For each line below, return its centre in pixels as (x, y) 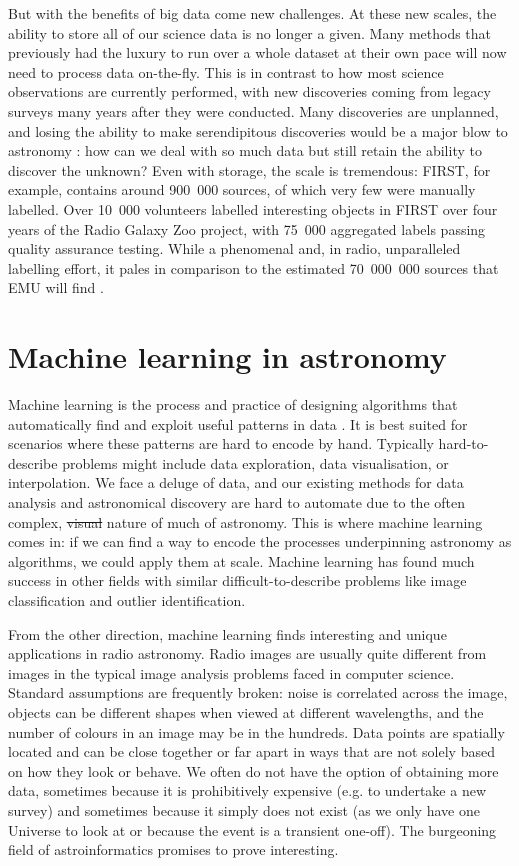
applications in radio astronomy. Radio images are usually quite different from (247, 653)
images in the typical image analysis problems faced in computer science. (231, 672)
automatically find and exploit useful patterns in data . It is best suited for (238, 423)
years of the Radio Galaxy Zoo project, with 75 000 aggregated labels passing (247, 228)
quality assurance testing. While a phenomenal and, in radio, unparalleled (234, 248)
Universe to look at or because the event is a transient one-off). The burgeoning (252, 829)
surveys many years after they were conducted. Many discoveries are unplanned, (253, 110)
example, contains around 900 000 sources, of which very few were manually (242, 189)
